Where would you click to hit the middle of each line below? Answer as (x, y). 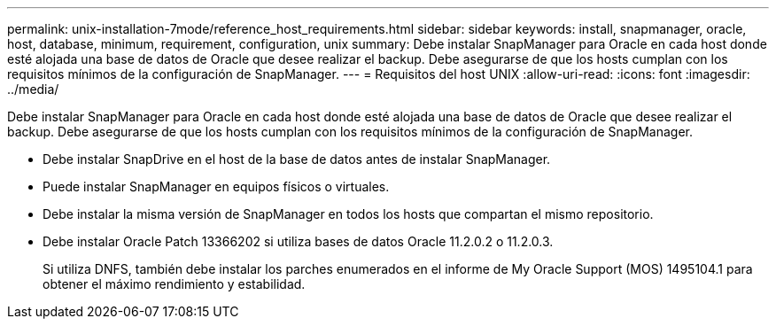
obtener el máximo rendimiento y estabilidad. (174, 284)
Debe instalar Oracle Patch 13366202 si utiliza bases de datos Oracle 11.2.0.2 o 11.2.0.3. (298, 241)
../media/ (33, 89)
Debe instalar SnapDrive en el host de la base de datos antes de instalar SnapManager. (297, 159)
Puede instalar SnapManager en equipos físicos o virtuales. (216, 186)
